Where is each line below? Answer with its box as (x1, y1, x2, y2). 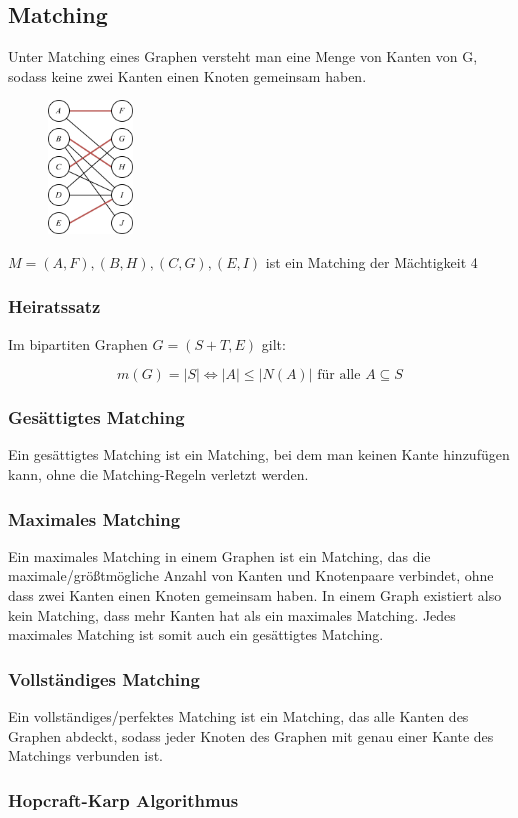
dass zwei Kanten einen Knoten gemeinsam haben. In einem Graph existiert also (8, 585, 502, 606)
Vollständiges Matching (8, 666, 200, 691)
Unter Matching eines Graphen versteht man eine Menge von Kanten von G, (8, 46, 478, 67)
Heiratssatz (8, 294, 101, 319)
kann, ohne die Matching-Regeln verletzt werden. (8, 464, 309, 485)
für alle (317, 368, 361, 383)
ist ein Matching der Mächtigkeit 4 (265, 251, 478, 272)
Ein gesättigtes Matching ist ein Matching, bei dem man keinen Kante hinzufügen (8, 444, 510, 465)
